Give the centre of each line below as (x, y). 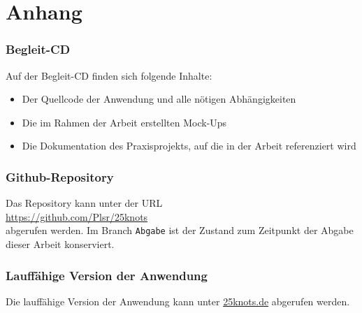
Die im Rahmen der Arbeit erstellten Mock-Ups (124, 122)
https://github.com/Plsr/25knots (77, 216)
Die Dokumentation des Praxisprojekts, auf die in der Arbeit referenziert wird (189, 146)
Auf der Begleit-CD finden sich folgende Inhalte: (109, 75)
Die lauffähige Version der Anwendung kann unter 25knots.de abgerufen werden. (178, 301)
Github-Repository (60, 176)
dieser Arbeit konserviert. (60, 244)
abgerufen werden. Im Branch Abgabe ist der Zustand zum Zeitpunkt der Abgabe (180, 230)
